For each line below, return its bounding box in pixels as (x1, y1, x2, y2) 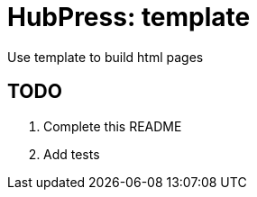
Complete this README (43, 118, 182, 134)
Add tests (43, 146, 100, 162)
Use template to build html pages (7, 49, 204, 65)
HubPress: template (7, 2, 251, 32)
